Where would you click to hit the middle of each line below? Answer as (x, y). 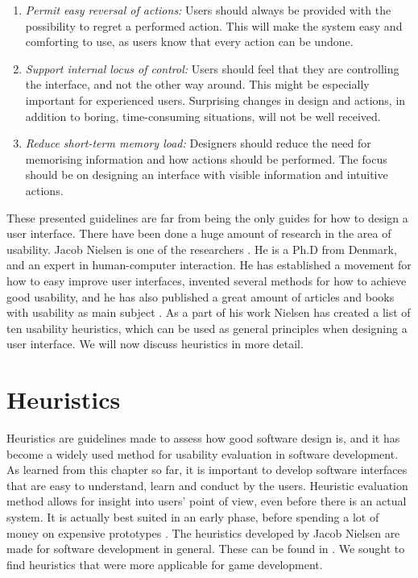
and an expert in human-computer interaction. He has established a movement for (209, 265)
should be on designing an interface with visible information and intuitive (207, 175)
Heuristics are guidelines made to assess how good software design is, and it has (203, 438)
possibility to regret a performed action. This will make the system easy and (214, 25)
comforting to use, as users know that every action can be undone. (189, 42)
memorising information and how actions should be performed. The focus (206, 158)
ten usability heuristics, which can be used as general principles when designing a (207, 328)
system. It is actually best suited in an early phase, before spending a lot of (193, 516)
